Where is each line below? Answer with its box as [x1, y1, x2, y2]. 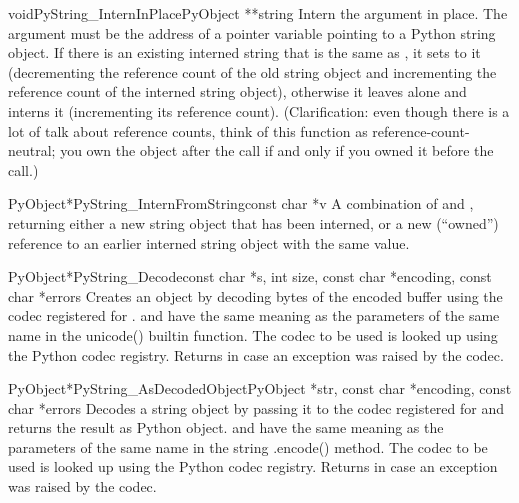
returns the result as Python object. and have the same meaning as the [8, 417, 444, 438]
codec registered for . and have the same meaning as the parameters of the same [8, 305, 500, 326]
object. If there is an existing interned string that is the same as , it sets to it [8, 42, 481, 63]
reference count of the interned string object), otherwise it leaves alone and [8, 81, 467, 102]
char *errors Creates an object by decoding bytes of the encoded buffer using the [8, 285, 503, 306]
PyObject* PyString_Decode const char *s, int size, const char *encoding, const [8, 266, 492, 287]
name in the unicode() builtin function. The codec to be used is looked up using [8, 324, 498, 345]
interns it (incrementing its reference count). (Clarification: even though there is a [8, 100, 510, 121]
